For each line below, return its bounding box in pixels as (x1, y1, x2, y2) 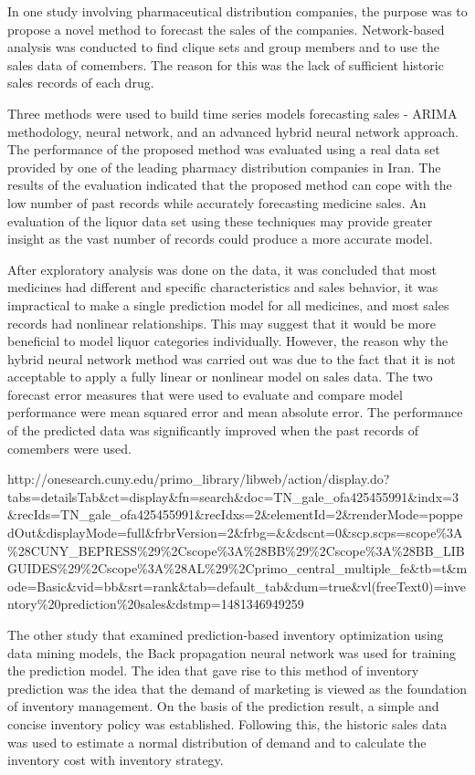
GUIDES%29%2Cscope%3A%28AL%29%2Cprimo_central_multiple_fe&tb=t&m (7, 559, 468, 578)
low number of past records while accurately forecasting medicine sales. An (7, 193, 427, 212)
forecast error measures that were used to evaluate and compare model (7, 384, 403, 403)
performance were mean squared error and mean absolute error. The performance (7, 403, 463, 422)
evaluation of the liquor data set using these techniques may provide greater (7, 211, 433, 230)
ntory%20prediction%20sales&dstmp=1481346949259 (7, 594, 304, 613)
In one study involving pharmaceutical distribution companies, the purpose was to (7, 2, 468, 20)
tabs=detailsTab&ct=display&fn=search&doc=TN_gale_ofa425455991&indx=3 (7, 487, 459, 506)
